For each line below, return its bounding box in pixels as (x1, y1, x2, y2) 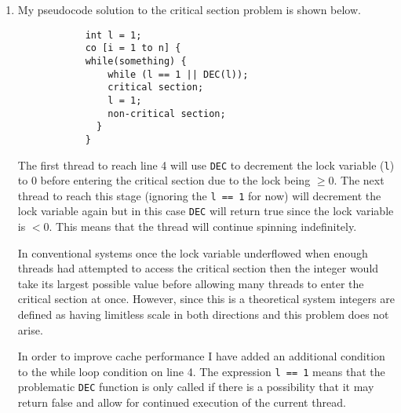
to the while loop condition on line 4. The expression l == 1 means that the (17, 363, 385, 379)
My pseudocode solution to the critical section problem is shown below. (17, 2, 361, 17)
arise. (17, 321, 43, 338)
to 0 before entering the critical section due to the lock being (17, 172, 311, 188)
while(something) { (85, 55, 187, 67)
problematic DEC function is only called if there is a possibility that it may (17, 378, 374, 395)
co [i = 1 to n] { (85, 42, 181, 54)
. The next (334, 172, 385, 188)
